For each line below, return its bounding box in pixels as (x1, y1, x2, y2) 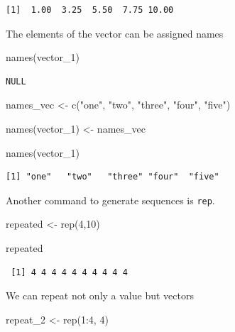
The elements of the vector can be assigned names (6, 26, 224, 40)
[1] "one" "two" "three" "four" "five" (6, 172, 219, 182)
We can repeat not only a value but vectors (6, 288, 194, 303)
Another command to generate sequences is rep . (6, 192, 215, 207)
